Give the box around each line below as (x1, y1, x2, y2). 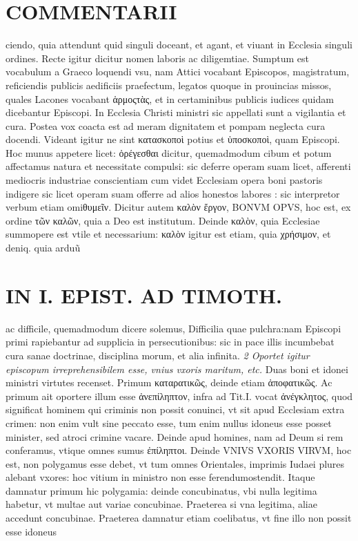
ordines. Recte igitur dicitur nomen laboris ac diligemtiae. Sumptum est (6, 50, 310, 65)
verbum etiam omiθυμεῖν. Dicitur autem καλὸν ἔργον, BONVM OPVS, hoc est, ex (6, 200, 351, 214)
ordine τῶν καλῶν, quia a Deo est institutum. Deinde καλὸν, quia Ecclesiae (6, 213, 320, 227)
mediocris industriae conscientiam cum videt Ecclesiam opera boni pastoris (6, 173, 323, 187)
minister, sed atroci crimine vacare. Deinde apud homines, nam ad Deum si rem (6, 429, 344, 444)
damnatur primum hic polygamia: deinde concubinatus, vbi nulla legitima (6, 483, 317, 497)
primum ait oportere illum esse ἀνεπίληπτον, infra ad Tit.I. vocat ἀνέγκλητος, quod (6, 388, 353, 403)
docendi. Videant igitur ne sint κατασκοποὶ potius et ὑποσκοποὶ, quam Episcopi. (6, 132, 340, 146)
